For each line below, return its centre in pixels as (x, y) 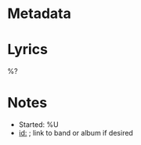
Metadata (39, 14)
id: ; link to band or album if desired (76, 133)
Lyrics (28, 50)
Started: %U (39, 125)
